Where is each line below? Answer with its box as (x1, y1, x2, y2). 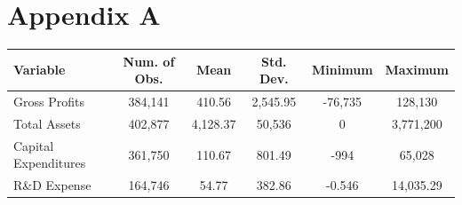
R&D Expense (13, 176, 92, 194)
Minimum (312, 60, 373, 79)
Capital (13, 136, 54, 154)
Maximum (385, 60, 449, 79)
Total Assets (13, 114, 81, 132)
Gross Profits (13, 92, 84, 111)
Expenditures (13, 154, 86, 172)
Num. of (123, 51, 175, 70)
